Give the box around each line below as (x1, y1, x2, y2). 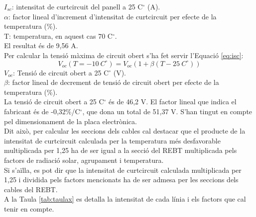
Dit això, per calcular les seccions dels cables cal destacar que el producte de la (4, 126, 246, 136)
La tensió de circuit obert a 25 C (4, 96, 104, 107)
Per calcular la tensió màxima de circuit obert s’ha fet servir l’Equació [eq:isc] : (4, 50, 244, 60)
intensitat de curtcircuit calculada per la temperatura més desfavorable (4, 135, 221, 145)
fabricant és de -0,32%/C (4, 106, 80, 116)
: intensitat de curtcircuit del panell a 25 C (11, 1, 143, 11)
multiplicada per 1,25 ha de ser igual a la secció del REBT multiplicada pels (4, 145, 237, 155)
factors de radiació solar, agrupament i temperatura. (4, 154, 164, 165)
